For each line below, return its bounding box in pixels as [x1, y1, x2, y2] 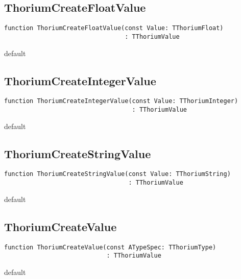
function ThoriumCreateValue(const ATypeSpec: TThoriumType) [4, 243, 216, 251]
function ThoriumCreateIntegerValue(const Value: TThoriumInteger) [4, 97, 238, 105]
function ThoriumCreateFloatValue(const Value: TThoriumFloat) [4, 24, 224, 32]
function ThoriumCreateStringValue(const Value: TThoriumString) [4, 170, 231, 178]
